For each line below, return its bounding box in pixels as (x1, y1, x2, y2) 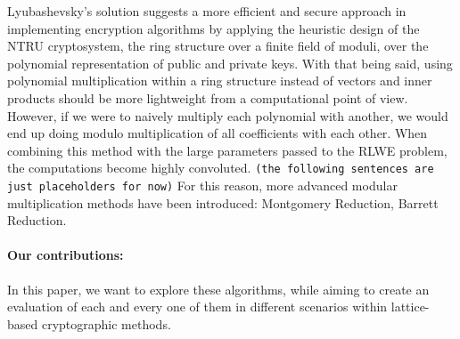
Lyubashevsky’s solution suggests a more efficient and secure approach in (7, 2, 407, 20)
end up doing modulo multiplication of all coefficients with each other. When (7, 124, 428, 142)
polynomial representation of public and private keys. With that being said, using (7, 53, 453, 72)
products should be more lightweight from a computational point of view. (7, 88, 408, 107)
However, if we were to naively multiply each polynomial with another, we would (7, 106, 448, 125)
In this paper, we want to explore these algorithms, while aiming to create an (7, 279, 430, 298)
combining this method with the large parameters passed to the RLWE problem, (7, 141, 448, 159)
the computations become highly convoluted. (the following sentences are (7, 158, 434, 177)
